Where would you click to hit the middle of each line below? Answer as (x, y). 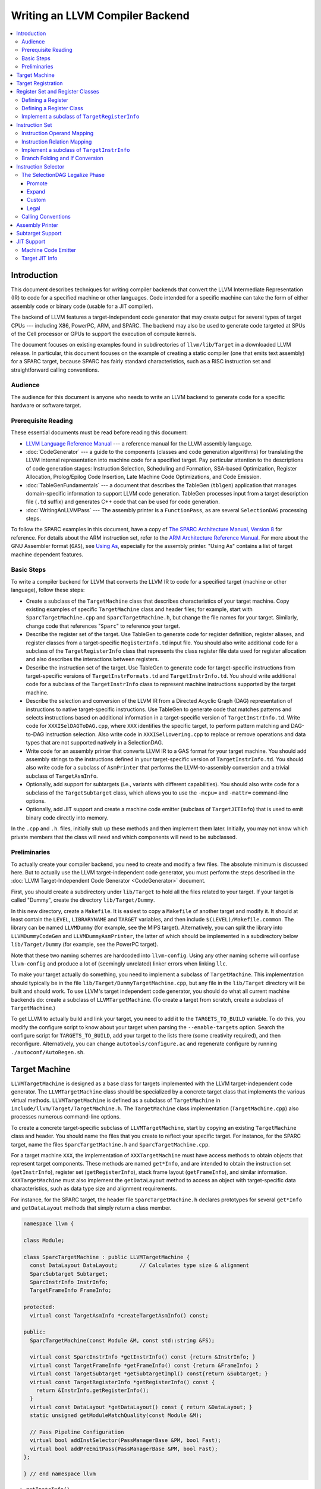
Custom (36, 200)
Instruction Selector (40, 166)
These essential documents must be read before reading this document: (100, 432)
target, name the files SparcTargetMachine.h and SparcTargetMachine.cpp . (111, 1144)
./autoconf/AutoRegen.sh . (48, 1052)
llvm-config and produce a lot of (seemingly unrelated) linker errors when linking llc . (119, 963)
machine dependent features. (47, 555)
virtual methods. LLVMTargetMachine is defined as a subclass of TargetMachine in (116, 1100)
